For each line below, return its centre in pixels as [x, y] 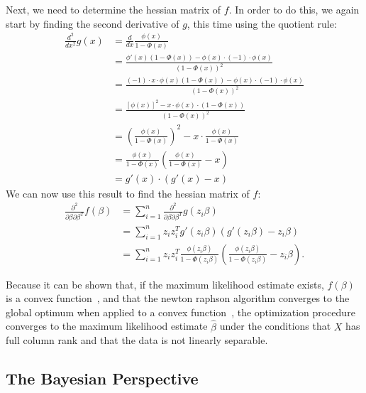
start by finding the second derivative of [93, 23]
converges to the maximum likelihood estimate [107, 326]
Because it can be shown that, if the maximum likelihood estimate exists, [165, 284]
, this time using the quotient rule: [262, 23]
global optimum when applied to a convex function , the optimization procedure [181, 312]
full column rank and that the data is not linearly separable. [137, 340]
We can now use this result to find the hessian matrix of [128, 193]
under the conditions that [275, 326]
